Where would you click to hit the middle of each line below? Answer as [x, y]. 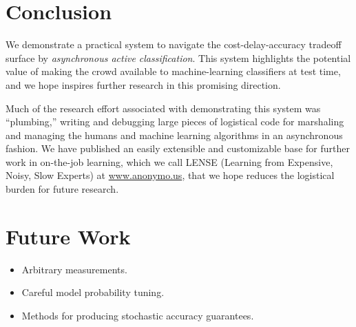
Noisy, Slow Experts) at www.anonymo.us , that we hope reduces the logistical [170, 175]
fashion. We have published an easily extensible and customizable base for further [178, 148]
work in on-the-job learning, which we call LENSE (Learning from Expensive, [169, 161]
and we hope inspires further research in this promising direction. [143, 84]
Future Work [68, 236]
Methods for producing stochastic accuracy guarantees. [138, 315]
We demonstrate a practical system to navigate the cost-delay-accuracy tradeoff [174, 44]
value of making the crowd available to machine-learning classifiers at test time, [173, 71]
